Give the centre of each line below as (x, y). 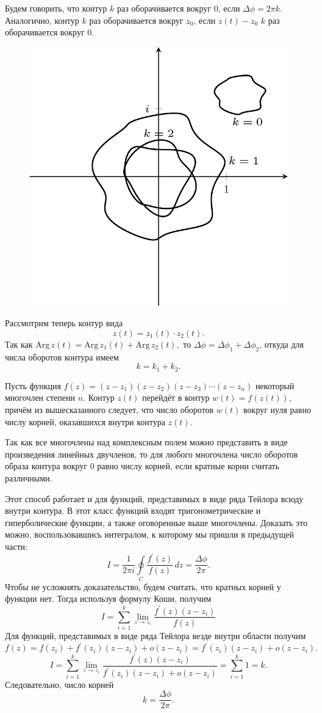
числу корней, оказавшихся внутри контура (85, 421)
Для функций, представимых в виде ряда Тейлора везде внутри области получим (156, 636)
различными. (29, 477)
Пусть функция (33, 385)
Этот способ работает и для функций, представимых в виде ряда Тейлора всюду (154, 498)
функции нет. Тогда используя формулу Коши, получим (108, 598)
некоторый (275, 385)
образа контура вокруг (46, 466)
